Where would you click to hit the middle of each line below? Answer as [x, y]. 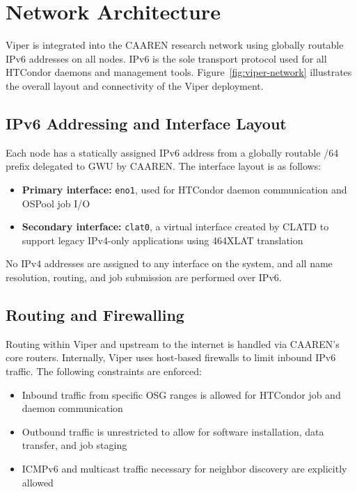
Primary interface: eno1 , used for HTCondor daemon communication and [184, 189]
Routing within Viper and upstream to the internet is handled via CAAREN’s [173, 343]
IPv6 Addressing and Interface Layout [146, 123]
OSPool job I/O [56, 203]
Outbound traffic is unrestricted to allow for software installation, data [173, 431]
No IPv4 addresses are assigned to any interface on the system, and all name [169, 263]
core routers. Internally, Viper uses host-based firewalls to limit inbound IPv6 [171, 357]
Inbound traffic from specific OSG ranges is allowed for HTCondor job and [181, 394]
